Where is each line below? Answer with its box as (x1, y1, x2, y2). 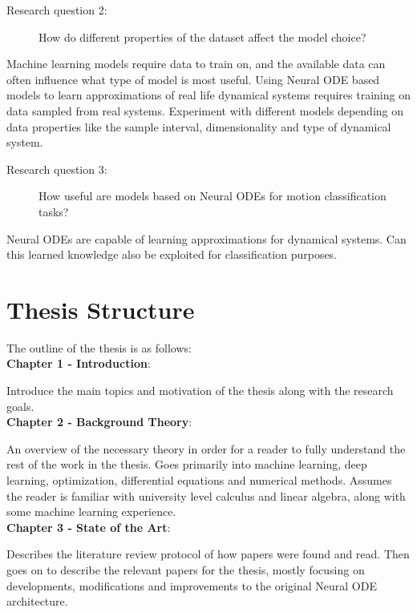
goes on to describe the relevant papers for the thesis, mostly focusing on (6, 561, 365, 578)
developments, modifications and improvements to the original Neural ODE (6, 577, 377, 594)
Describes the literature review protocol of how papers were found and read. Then (6, 546, 410, 562)
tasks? (38, 203, 69, 219)
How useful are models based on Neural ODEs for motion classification (38, 187, 387, 204)
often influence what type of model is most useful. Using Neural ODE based (6, 70, 380, 87)
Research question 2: (6, 2, 107, 18)
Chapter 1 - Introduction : (6, 355, 151, 372)
